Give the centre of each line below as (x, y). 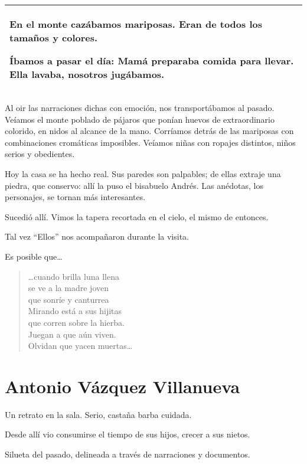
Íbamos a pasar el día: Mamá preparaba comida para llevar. (152, 61)
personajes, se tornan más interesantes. (75, 197)
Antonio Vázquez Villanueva (123, 386)
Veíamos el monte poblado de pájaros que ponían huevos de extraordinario (140, 119)
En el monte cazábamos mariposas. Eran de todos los (136, 24)
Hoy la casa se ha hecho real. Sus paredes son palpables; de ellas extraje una (143, 173)
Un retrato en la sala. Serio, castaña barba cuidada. (98, 414)
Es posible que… (34, 256)
